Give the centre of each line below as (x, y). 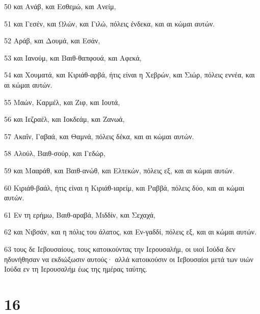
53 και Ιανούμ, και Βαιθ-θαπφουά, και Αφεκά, (73, 57)
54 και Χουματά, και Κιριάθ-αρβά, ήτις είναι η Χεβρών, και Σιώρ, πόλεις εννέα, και (129, 75)
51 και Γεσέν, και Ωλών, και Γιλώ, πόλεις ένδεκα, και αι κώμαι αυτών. (110, 23)
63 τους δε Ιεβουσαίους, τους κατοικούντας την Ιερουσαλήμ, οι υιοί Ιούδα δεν (120, 248)
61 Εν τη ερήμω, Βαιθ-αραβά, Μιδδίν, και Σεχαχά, (80, 214)
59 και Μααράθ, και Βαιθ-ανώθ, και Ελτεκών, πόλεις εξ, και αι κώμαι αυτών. (119, 170)
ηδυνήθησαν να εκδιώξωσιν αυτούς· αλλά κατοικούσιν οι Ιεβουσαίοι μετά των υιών (129, 259)
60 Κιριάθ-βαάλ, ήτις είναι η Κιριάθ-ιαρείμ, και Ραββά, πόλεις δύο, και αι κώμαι (124, 187)
